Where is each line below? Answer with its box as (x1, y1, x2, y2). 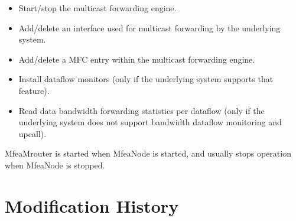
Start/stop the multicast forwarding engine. (18, 2, 177, 14)
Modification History (5, 193, 179, 217)
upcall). (18, 127, 47, 139)
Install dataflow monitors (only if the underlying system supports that (18, 73, 274, 85)
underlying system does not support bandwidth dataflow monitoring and (18, 116, 282, 128)
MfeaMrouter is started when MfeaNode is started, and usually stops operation (5, 147, 291, 160)
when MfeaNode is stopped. (5, 158, 105, 171)
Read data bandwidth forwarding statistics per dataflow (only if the (18, 104, 265, 116)
